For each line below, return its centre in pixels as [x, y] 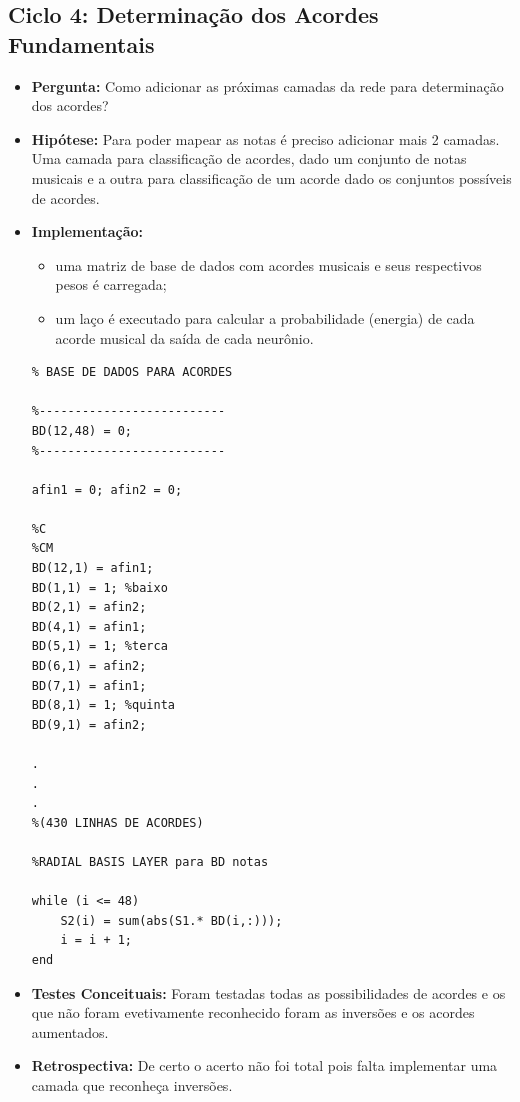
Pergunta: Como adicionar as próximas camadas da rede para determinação [267, 85]
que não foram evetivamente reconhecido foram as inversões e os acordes [253, 1012]
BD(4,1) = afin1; [89, 626]
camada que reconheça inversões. [132, 1084]
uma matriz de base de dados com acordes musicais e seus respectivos [268, 264]
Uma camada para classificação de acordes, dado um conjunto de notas [249, 158]
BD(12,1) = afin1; [92, 568]
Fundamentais [81, 43]
